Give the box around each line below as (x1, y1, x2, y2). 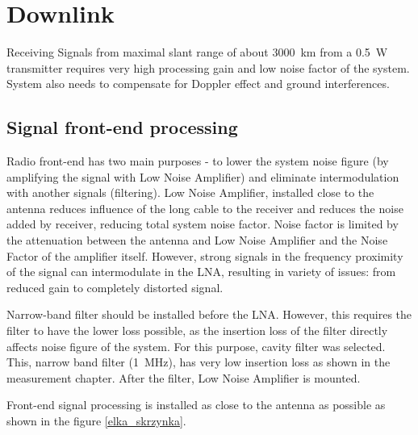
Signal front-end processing (6, 115, 238, 140)
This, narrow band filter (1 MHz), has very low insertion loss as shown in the (6, 353, 391, 370)
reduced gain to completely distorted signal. (6, 278, 224, 295)
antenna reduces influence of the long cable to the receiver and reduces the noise (6, 199, 403, 216)
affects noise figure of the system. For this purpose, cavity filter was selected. (6, 337, 386, 354)
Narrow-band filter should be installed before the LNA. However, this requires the (6, 306, 412, 323)
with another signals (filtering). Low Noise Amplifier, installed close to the (6, 184, 374, 201)
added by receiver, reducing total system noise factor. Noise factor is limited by (6, 215, 399, 232)
